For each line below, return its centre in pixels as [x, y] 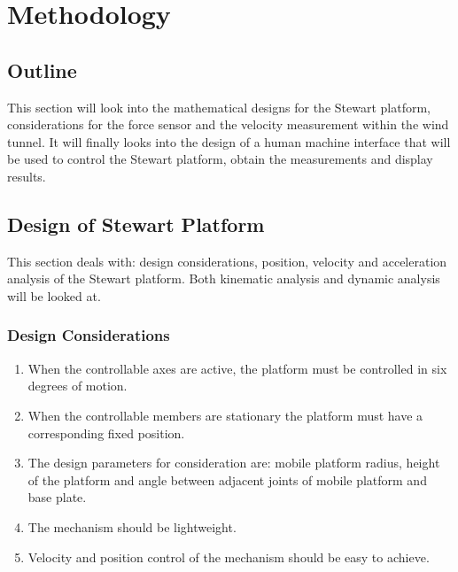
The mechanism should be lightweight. [132, 526]
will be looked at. [54, 295]
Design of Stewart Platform [136, 224]
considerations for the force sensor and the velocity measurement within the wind [228, 124]
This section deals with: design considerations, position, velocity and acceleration [227, 261]
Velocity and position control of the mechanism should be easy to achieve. [229, 557]
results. [27, 176]
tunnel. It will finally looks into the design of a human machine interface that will [229, 141]
